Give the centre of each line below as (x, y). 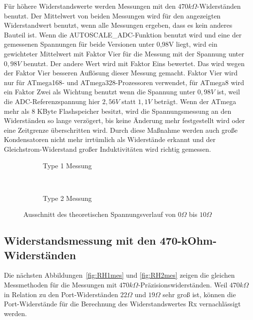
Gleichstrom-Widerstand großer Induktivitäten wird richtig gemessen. (108, 149)
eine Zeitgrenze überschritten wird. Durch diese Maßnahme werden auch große (121, 130)
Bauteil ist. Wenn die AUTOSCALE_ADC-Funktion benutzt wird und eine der (123, 34)
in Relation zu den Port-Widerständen (61, 294)
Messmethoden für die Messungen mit (61, 285)
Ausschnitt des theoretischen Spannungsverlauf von (100, 214)
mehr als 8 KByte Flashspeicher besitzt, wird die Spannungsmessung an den (118, 111)
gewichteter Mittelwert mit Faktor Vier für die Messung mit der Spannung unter (124, 53)
